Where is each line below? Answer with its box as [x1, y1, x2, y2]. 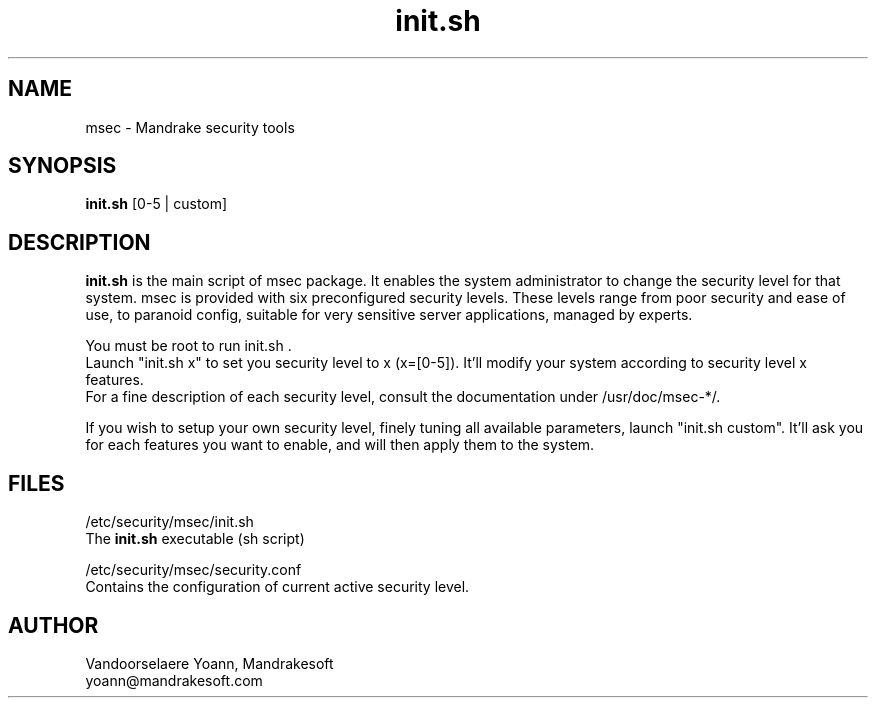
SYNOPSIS [8, 153, 117, 179]
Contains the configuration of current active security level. [85, 578, 470, 596]
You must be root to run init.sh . [85, 337, 292, 355]
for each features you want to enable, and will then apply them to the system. [85, 436, 595, 454]
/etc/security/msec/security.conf [85, 561, 302, 579]
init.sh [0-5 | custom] [85, 195, 228, 213]
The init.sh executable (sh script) [85, 530, 305, 548]
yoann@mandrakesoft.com [85, 671, 263, 689]
